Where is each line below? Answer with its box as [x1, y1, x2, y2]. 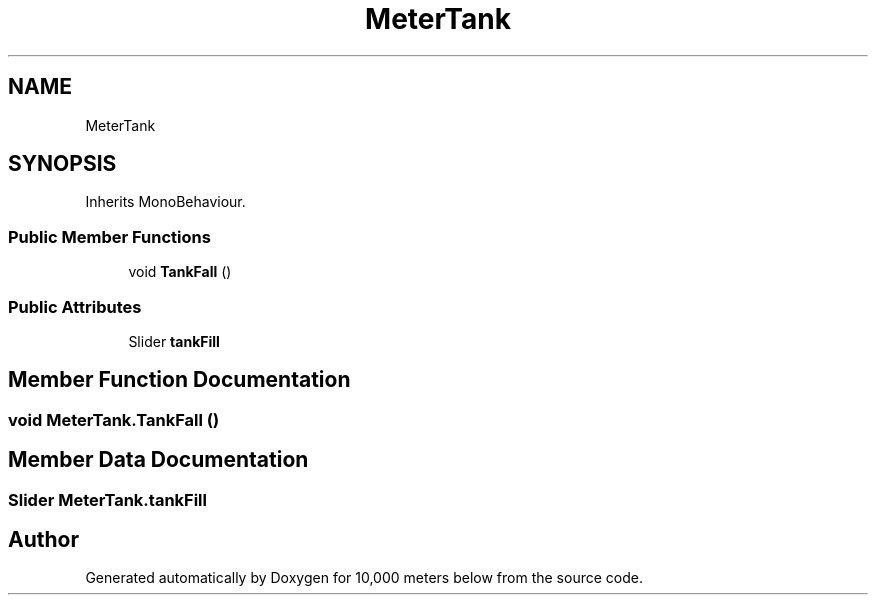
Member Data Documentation [8, 447, 309, 473]
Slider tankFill [128, 332, 220, 350]
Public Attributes [8, 296, 142, 317]
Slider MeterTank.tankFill [8, 489, 207, 510]
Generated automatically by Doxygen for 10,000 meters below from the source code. [85, 569, 643, 587]
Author [8, 527, 79, 553]
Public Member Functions [8, 226, 211, 247]
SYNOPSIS [8, 151, 117, 177]
